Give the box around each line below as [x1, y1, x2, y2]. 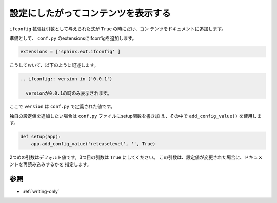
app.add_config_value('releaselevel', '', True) [31, 141, 156, 146]
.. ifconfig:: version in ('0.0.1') [20, 76, 113, 82]
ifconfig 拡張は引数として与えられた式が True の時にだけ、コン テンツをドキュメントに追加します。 [9, 26, 226, 32]
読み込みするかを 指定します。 [27, 161, 92, 168]
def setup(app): [20, 134, 62, 140]
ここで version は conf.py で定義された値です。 [9, 103, 115, 109]
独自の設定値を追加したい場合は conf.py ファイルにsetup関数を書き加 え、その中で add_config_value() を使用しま [9, 113, 262, 119]
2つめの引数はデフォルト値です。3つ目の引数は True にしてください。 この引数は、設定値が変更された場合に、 [9, 154, 245, 160]
